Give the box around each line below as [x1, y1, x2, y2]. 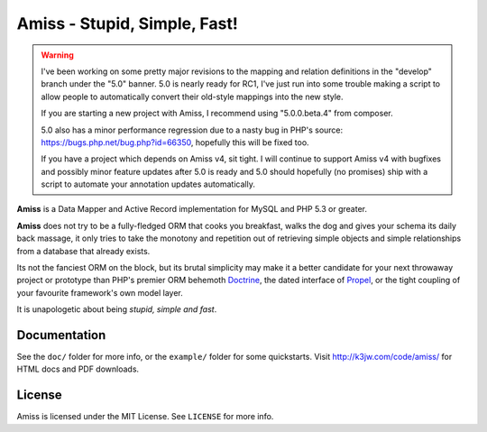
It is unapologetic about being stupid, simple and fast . [16, 304, 217, 315]
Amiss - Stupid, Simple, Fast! [16, 14, 238, 33]
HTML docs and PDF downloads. [16, 363, 140, 374]
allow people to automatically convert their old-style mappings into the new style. [41, 91, 344, 102]
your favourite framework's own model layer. [16, 287, 184, 298]
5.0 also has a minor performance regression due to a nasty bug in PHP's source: [41, 124, 344, 135]
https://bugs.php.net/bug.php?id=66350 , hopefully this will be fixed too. [41, 136, 310, 148]
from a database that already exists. [16, 245, 151, 256]
